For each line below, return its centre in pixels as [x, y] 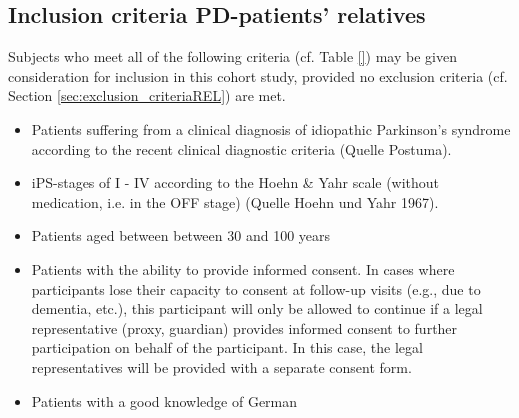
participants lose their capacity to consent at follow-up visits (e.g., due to [256, 288]
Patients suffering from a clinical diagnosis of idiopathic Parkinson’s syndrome [271, 128]
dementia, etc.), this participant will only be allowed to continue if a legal [257, 308]
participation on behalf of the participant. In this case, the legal [227, 347]
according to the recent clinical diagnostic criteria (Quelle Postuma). [241, 148]
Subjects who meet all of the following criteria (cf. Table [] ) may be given [232, 56]
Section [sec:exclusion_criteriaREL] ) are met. [147, 95]
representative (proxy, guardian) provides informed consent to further [244, 327]
